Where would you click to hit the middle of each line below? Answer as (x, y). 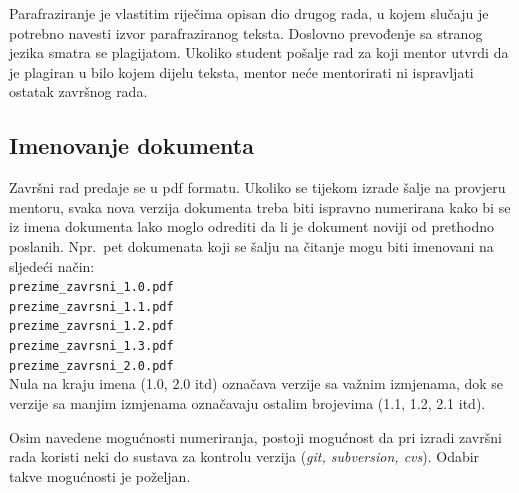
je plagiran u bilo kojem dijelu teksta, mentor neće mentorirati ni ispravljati (241, 71)
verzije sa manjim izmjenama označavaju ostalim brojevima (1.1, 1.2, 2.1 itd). (247, 403)
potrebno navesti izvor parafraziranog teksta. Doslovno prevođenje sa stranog (246, 32)
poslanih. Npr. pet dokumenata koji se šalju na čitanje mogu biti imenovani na (251, 245)
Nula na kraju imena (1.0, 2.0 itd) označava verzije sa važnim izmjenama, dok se (256, 383)
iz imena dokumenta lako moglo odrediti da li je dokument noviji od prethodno (252, 226)
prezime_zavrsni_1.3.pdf (91, 346)
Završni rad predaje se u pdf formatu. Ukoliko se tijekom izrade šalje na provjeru (257, 187)
